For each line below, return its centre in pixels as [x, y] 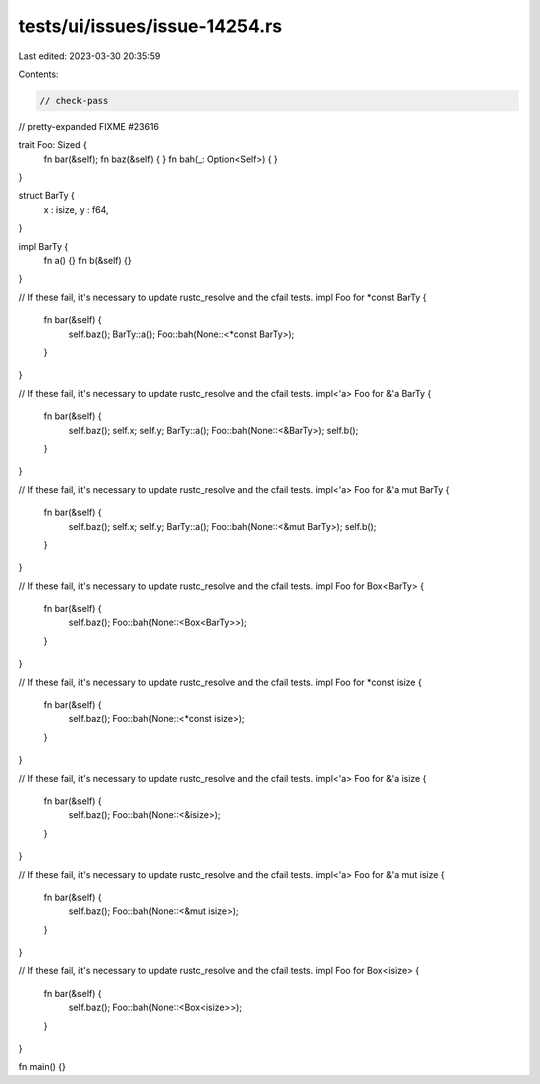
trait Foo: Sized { [52, 145]
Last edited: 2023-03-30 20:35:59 [89, 56]
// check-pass [74, 100]
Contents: [38, 74]
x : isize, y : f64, [76, 209]
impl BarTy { [43, 246]
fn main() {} [42, 1067]
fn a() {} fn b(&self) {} [87, 261]
